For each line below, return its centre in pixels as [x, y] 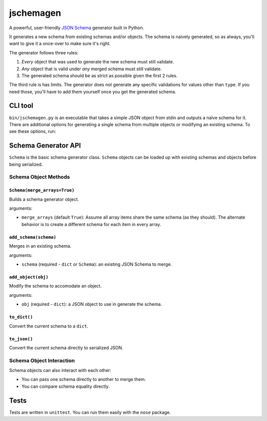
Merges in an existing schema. [40, 246]
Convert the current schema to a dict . [49, 326]
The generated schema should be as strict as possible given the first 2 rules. [100, 75]
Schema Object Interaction [42, 360]
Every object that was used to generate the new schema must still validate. [98, 62]
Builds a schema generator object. [44, 199]
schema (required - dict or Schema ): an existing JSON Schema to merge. [97, 264]
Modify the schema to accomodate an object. [55, 286]
